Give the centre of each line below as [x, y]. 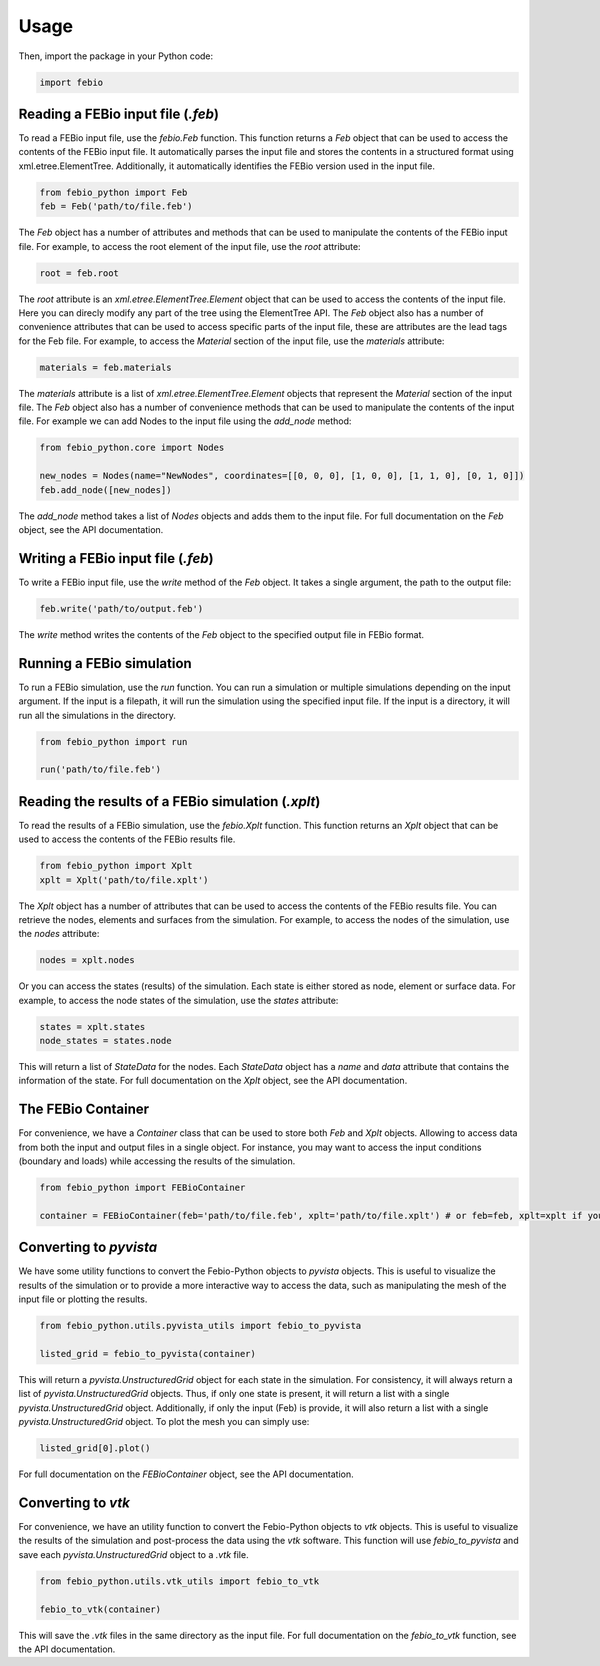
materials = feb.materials [105, 367]
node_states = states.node [105, 1041]
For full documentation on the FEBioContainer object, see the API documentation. [186, 1474]
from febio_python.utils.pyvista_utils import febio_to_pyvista [200, 1326]
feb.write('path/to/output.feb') [121, 608]
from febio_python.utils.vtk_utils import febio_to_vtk [179, 1581]
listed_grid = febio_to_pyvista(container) [148, 1353]
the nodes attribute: [59, 934]
